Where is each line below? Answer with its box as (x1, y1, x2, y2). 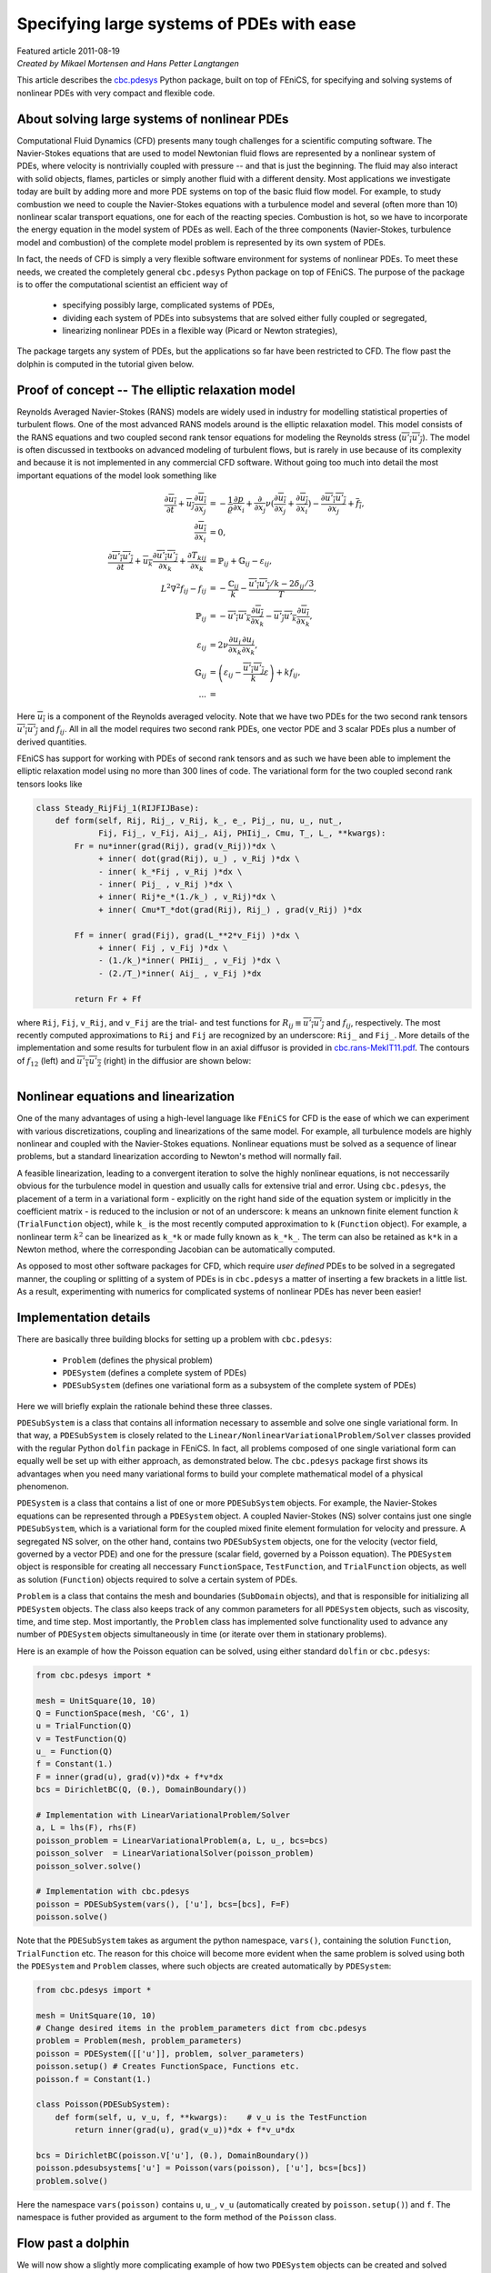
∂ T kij (187, 550, 207, 563)
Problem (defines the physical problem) (62, 1355, 214, 1366)
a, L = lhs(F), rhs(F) (35, 1823, 137, 1833)
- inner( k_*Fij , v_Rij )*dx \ (98, 866, 243, 876)
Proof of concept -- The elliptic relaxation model (16, 382, 296, 397)
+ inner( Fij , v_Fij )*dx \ (98, 942, 228, 953)
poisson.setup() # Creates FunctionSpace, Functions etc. (35, 2061, 300, 2072)
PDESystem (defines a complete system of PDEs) (62, 1367, 247, 1377)
